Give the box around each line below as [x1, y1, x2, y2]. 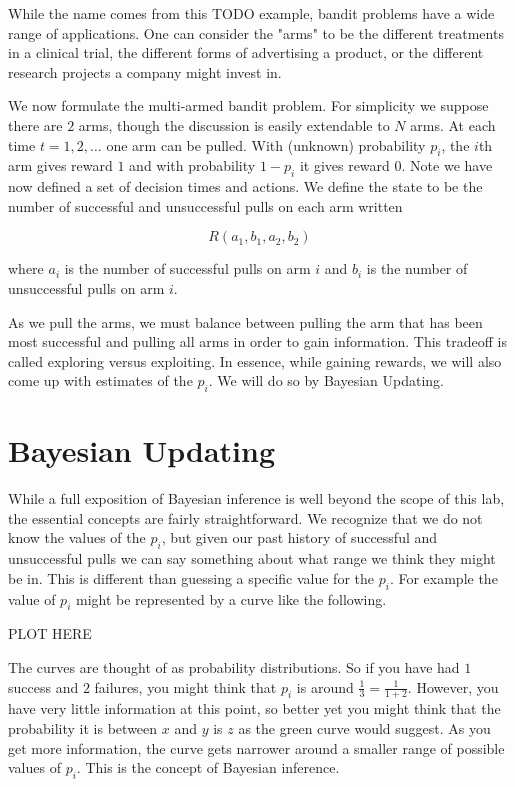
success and [8, 676, 79, 697]
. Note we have [401, 155, 493, 176]
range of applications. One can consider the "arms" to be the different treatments [8, 22, 504, 43]
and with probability [129, 155, 256, 176]
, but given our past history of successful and [161, 527, 438, 548]
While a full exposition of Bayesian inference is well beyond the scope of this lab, [8, 488, 505, 509]
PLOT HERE [8, 623, 92, 644]
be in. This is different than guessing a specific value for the [8, 567, 375, 588]
